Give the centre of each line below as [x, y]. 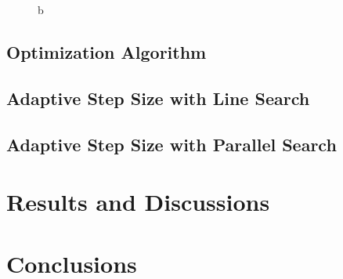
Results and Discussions [138, 202]
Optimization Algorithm [107, 51]
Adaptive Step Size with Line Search [158, 98]
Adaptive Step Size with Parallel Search [171, 144]
